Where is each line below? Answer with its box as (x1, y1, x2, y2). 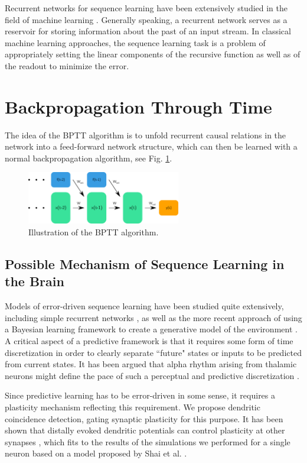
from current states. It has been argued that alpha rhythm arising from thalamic (5, 358, 297, 370)
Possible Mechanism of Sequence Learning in (5, 254, 285, 273)
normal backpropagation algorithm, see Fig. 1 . (5, 151, 172, 164)
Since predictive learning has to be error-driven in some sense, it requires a (5, 389, 276, 402)
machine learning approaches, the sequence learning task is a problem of (5, 36, 266, 48)
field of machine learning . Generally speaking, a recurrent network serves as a (5, 13, 288, 25)
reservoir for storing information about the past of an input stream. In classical (5, 25, 291, 37)
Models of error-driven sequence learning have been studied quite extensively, (5, 300, 284, 312)
